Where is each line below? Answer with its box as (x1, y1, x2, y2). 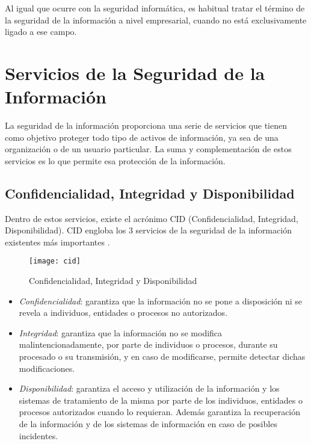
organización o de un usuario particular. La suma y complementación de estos (5, 143, 292, 155)
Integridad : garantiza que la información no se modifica (19, 326, 223, 339)
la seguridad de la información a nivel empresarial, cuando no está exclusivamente (5, 13, 307, 26)
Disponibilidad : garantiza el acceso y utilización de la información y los (19, 382, 280, 395)
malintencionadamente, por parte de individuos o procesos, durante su (19, 338, 278, 351)
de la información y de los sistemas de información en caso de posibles (19, 418, 277, 430)
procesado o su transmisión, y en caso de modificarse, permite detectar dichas (19, 350, 306, 363)
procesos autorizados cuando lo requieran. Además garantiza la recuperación (19, 405, 301, 418)
